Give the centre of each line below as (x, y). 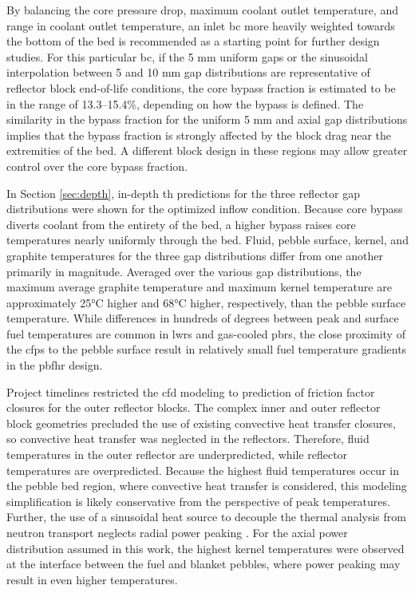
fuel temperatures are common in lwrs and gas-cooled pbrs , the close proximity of (206, 333)
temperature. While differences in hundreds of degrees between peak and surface (203, 318)
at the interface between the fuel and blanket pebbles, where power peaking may (204, 564)
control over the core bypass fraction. (97, 166)
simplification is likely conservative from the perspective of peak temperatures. (198, 501)
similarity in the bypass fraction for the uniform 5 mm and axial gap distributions (207, 119)
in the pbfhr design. (55, 365)
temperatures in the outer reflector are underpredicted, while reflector (177, 455)
